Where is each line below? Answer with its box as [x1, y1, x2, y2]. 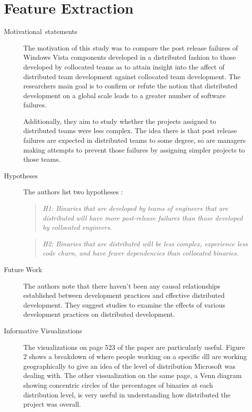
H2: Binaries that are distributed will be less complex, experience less [42, 238, 248, 248]
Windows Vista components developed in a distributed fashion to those [23, 52, 236, 62]
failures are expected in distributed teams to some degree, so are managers [23, 135, 246, 145]
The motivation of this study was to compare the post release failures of [23, 42, 238, 52]
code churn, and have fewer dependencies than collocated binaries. [42, 248, 239, 258]
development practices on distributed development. [23, 309, 175, 319]
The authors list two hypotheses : [23, 187, 123, 197]
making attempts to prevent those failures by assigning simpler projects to [23, 144, 245, 154]
